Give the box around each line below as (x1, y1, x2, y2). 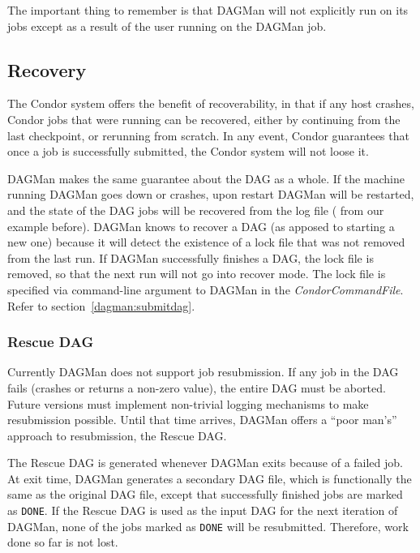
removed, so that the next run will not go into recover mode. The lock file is (7, 265, 386, 282)
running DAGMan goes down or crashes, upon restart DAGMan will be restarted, (7, 186, 414, 203)
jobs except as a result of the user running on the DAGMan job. (7, 17, 327, 34)
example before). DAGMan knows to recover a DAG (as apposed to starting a (7, 217, 395, 234)
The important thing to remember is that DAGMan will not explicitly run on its (7, 2, 409, 18)
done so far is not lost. (7, 534, 118, 551)
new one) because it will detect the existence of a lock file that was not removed (7, 234, 405, 251)
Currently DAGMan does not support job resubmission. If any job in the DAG (7, 363, 399, 380)
